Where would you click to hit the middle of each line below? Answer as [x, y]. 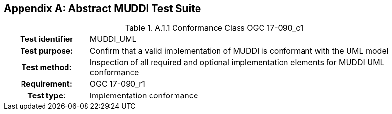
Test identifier [47, 39]
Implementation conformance [144, 96]
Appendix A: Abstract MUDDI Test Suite [103, 9]
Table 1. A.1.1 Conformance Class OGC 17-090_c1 [214, 28]
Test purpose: [47, 51]
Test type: [47, 96]
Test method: [46, 67]
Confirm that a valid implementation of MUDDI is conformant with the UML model [239, 51]
